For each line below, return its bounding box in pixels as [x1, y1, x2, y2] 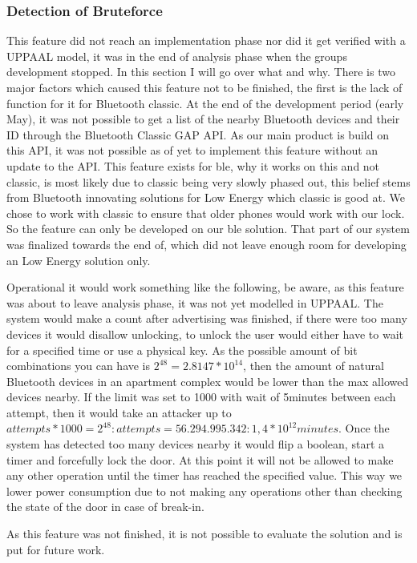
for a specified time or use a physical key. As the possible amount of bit [6, 341, 358, 358]
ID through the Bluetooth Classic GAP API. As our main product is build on [6, 126, 389, 143]
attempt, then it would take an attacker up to [6, 404, 232, 420]
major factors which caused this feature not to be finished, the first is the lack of [6, 79, 403, 95]
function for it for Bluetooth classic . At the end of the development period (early [6, 95, 404, 111]
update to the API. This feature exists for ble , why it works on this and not [6, 157, 380, 174]
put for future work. [6, 541, 105, 557]
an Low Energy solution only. [6, 251, 151, 268]
